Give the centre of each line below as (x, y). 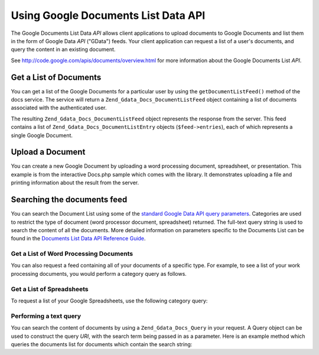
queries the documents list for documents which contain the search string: (102, 344)
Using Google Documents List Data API (108, 15)
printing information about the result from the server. (75, 183)
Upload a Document (48, 152)
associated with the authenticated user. (59, 108)
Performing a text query (46, 316)
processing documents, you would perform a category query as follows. (99, 273)
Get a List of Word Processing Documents (72, 254)
